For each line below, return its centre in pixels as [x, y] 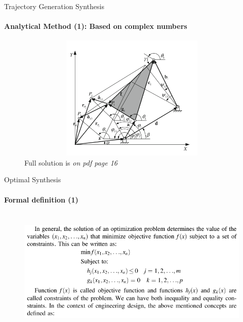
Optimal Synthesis [33, 179]
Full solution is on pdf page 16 [71, 162]
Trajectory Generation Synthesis [54, 6]
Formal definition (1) [41, 199]
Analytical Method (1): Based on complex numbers [96, 26]
